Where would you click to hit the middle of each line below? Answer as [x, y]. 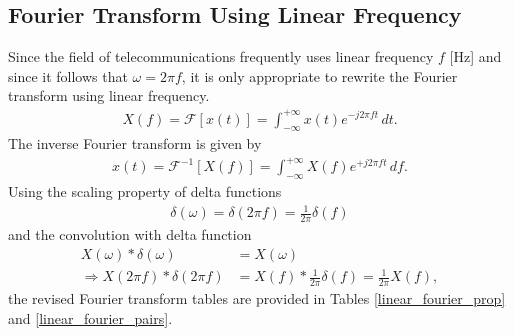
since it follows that [68, 75]
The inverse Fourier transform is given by [135, 143]
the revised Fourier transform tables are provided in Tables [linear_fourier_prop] [257, 298]
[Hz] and [475, 56]
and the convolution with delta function [130, 234]
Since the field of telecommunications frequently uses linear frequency [221, 56]
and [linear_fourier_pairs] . [90, 317]
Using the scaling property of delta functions [145, 191]
